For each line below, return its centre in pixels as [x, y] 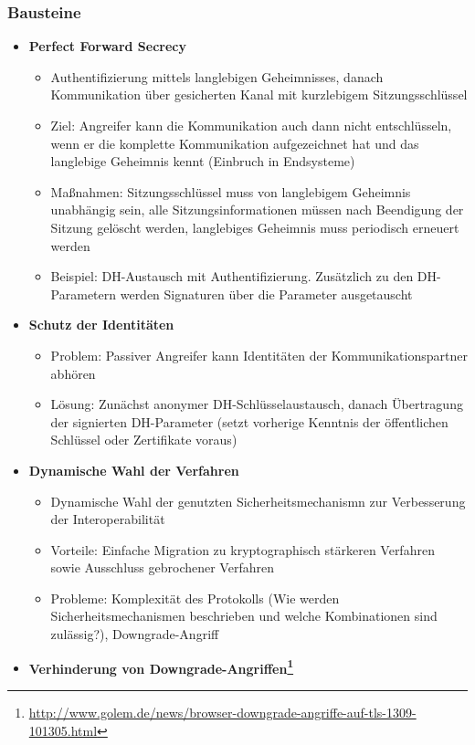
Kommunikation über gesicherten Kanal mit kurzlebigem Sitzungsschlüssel [259, 94]
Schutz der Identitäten [101, 325]
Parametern [84, 294]
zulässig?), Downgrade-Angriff [135, 634]
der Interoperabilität [108, 519]
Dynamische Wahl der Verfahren [134, 470]
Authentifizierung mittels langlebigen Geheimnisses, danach [217, 76]
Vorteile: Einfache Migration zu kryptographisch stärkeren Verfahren [243, 549]
